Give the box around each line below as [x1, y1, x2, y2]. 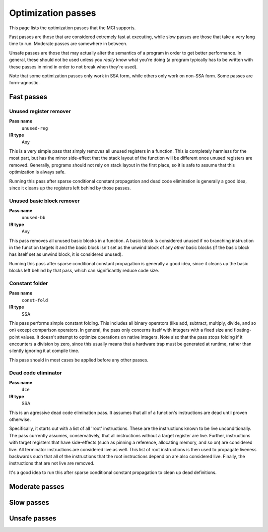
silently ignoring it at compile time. [9, 348, 79, 354]
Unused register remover [9, 108, 71, 115]
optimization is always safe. [9, 169, 66, 175]
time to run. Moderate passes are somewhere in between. [9, 41, 128, 47]
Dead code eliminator [9, 369, 62, 376]
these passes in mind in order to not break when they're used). [9, 63, 138, 69]
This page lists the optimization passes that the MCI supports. [9, 25, 136, 31]
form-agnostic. [9, 80, 40, 86]
